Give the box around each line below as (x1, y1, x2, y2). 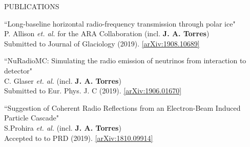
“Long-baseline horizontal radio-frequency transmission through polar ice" (4, 18, 236, 29)
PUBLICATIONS (4, 1, 59, 11)
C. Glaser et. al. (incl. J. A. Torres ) (4, 75, 121, 86)
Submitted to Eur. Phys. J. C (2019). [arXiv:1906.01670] (4, 85, 182, 96)
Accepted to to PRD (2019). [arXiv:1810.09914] (4, 132, 153, 143)
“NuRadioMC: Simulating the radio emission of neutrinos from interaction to (4, 55, 246, 66)
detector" (4, 65, 33, 76)
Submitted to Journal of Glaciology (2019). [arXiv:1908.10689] (4, 38, 200, 48)
